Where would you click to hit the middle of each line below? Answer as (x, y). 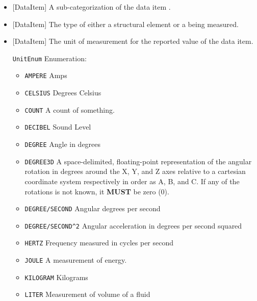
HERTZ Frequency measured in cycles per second (99, 243)
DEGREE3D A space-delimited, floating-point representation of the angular (138, 161)
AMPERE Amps (46, 75)
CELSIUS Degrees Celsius (63, 93)
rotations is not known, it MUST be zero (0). (97, 191)
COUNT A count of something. (70, 109)
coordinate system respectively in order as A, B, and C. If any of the (132, 181)
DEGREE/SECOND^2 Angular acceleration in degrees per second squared (133, 225)
